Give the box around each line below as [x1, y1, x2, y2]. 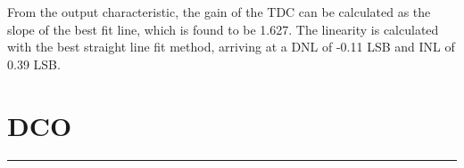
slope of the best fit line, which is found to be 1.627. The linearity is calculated [7, 20, 439, 38]
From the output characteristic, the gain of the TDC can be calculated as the [7, 3, 431, 20]
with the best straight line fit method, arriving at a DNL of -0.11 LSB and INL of [7, 37, 455, 56]
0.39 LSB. [7, 54, 61, 73]
